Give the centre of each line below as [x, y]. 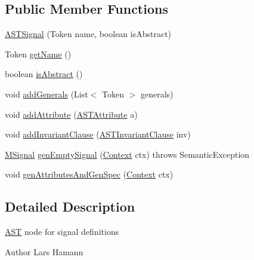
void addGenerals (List [47, 94]
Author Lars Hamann [44, 251]
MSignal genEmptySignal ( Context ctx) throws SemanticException [127, 154]
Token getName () [38, 53]
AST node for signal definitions [62, 232]
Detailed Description [70, 207]
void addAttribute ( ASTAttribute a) [71, 114]
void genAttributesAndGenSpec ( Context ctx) [89, 174]
